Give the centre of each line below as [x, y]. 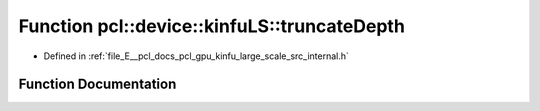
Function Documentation [97, 84]
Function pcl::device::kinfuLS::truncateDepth [211, 26]
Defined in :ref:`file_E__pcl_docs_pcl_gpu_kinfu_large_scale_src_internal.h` [196, 56]
